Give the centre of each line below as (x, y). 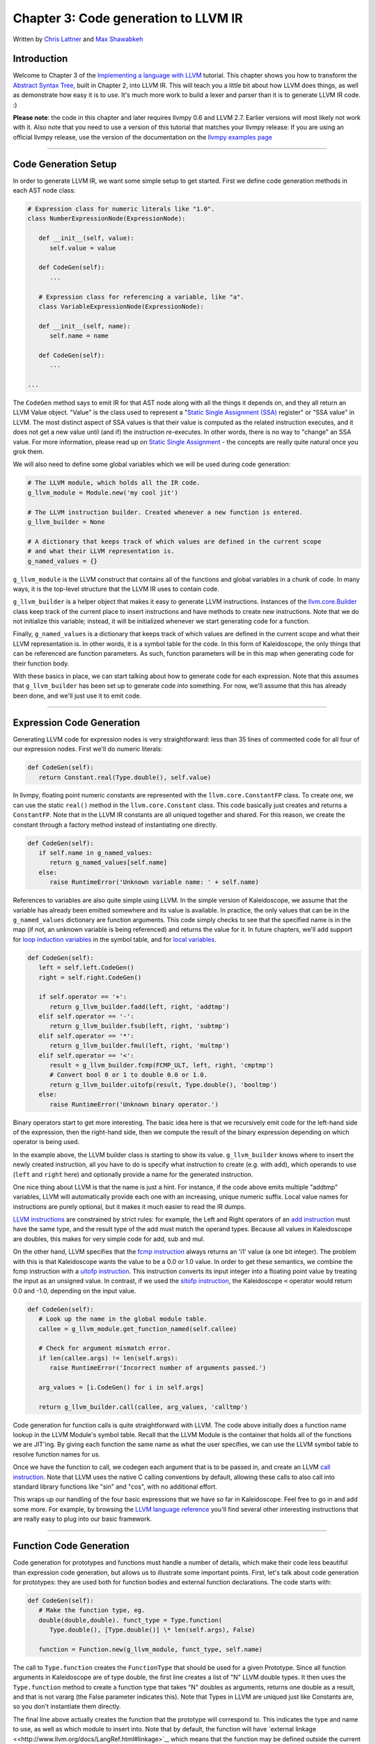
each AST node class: (44, 190)
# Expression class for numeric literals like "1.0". (121, 209)
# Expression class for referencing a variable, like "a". (141, 297)
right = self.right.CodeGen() (90, 977)
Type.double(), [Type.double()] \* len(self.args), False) (152, 1630)
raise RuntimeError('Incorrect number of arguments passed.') (158, 1368)
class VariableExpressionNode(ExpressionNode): (122, 306)
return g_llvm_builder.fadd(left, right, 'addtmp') (140, 1007)
